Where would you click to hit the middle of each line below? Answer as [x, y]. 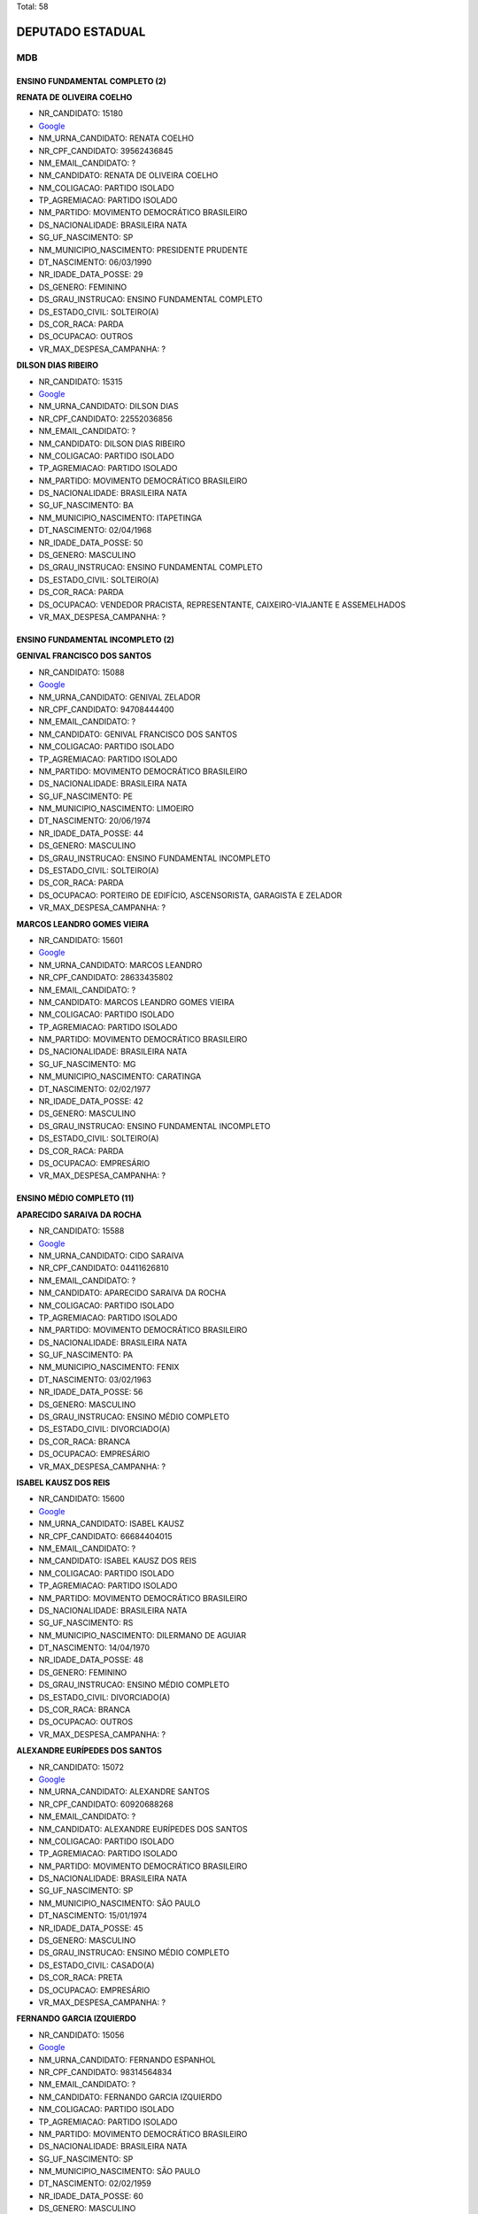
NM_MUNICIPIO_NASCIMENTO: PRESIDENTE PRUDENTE [143, 250]
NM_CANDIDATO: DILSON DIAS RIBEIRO [112, 444]
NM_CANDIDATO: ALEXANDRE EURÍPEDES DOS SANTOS [143, 1829]
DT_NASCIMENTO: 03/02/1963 [95, 1379]
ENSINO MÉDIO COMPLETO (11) [75, 1198]
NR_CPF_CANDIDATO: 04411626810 [104, 1268]
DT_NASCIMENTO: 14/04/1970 [94, 1648]
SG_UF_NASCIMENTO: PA [85, 1355]
